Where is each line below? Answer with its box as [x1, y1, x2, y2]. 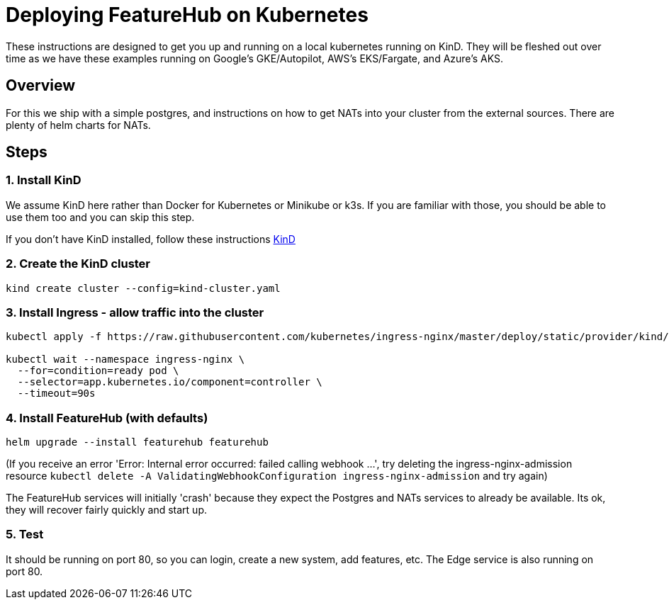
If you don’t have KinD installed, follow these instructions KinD [6, 232, 296, 245]
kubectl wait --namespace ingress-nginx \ [6, 354, 245, 366]
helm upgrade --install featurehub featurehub [6, 436, 269, 448]
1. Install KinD [6, 173, 81, 188]
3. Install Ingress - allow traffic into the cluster [6, 305, 264, 320]
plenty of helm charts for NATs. [6, 118, 151, 131]
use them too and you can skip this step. [6, 210, 195, 223]
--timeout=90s [17, 388, 96, 400]
